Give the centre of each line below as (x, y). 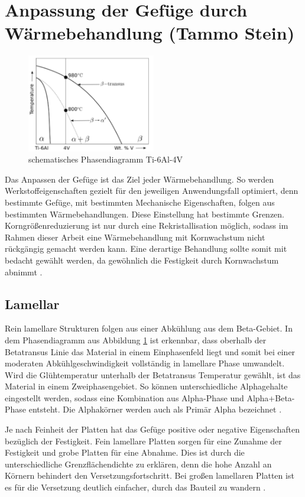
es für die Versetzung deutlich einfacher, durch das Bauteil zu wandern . (135, 487)
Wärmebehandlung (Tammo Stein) (150, 33)
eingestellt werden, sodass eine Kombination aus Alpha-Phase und (124, 397)
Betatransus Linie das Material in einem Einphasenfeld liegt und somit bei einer (150, 351)
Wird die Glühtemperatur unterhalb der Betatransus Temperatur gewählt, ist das (153, 374)
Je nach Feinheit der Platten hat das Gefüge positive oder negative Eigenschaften (152, 429)
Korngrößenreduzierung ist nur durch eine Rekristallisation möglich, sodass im (147, 225)
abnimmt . (24, 272)
